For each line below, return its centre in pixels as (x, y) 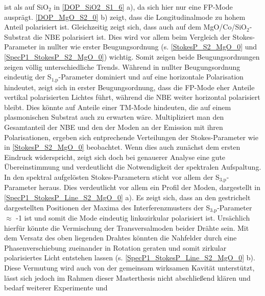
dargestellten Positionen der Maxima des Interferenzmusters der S (107, 207)
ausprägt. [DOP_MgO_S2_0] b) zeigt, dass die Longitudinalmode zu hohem (125, 17)
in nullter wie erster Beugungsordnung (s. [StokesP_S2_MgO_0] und (148, 47)
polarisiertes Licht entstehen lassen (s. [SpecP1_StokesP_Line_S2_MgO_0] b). (130, 258)
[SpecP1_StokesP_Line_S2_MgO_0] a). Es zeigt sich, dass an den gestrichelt (127, 197)
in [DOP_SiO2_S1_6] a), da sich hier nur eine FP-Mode (143, 7)
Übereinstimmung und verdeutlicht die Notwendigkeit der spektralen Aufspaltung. (133, 167)
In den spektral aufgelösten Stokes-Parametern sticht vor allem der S (112, 177)
